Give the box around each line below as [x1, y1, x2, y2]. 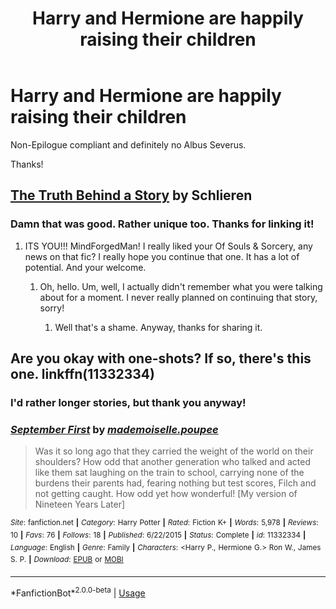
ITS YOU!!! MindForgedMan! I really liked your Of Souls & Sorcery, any [24, 240, 313, 252]
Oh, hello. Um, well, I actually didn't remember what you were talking [39, 280, 323, 292]
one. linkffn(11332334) [10, 366, 155, 383]
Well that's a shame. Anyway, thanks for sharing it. [54, 321, 263, 333]
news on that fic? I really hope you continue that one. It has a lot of [24, 250, 300, 262]
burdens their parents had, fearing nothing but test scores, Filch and [34, 477, 317, 489]
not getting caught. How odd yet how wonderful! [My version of [34, 488, 298, 500]
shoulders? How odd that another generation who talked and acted [34, 456, 312, 468]
